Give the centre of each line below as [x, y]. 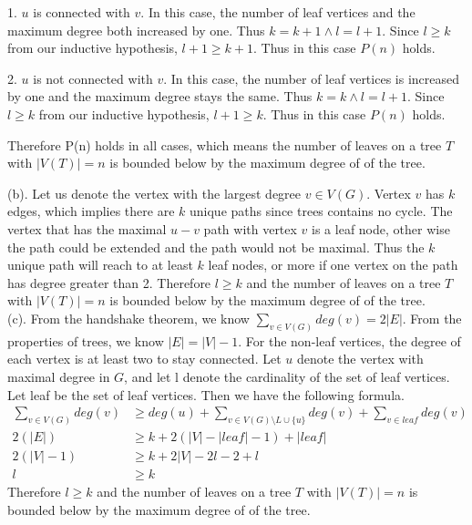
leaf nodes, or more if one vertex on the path [333, 265]
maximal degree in [59, 376]
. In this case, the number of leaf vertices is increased [312, 78]
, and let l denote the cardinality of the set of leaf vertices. [287, 376]
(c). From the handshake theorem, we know [128, 318]
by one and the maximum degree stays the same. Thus [160, 96]
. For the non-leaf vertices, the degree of [349, 340]
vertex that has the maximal [87, 228]
